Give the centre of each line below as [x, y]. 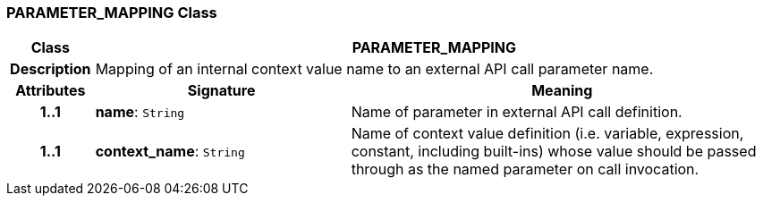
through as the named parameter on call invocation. [525, 169]
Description [51, 69]
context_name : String [170, 152]
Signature [221, 91]
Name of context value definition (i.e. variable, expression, [547, 134]
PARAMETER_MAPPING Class [112, 13]
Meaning [562, 91]
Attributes [51, 91]
